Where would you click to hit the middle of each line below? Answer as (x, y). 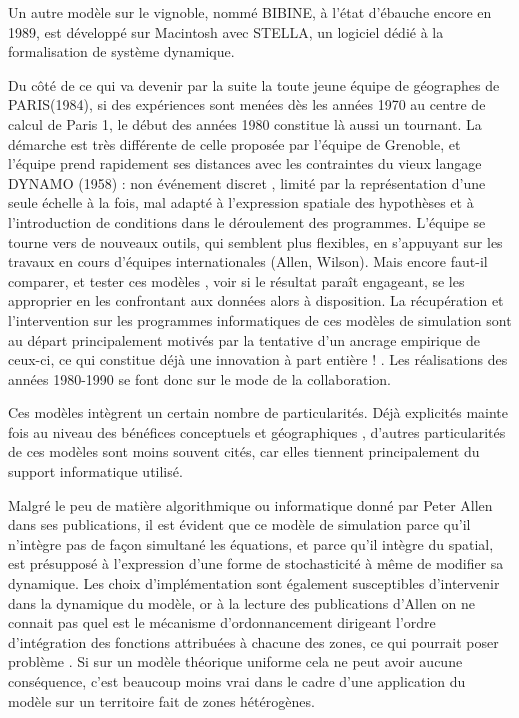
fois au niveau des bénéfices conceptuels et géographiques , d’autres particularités (257, 431)
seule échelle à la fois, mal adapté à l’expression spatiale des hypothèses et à (241, 202)
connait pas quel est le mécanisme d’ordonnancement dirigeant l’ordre (222, 622)
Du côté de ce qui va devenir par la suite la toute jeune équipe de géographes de (254, 84)
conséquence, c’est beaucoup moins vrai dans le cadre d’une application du (237, 681)
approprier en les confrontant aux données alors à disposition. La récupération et (256, 300)
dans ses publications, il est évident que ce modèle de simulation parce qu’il (239, 524)
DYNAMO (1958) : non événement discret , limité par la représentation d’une (247, 182)
